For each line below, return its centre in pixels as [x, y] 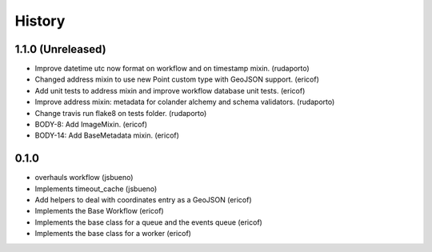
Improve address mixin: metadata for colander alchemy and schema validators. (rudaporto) [185, 102]
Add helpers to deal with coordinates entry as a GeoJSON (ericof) [143, 200]
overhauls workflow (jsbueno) [84, 178]
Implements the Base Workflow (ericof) [99, 211]
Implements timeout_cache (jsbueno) [96, 189]
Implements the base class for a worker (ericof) [113, 234]
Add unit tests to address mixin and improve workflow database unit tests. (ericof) [170, 90]
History [40, 21]
